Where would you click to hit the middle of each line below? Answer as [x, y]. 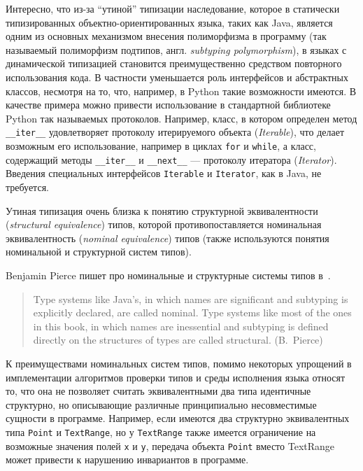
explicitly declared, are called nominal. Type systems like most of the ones [192, 312]
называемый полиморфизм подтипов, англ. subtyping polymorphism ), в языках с [176, 49]
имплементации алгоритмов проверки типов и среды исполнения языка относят [176, 377]
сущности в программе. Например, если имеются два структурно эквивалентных [178, 418]
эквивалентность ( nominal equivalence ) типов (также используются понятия [168, 238]
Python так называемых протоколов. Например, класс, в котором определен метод [181, 118]
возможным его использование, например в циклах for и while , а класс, [161, 146]
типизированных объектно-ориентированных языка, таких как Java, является [169, 22]
